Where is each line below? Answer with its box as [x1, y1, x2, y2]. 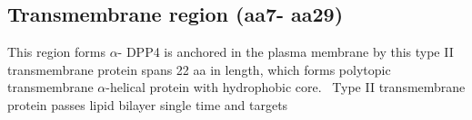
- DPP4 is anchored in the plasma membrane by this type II [117, 42, 454, 61]
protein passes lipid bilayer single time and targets [7, 95, 288, 114]
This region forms [7, 42, 105, 61]
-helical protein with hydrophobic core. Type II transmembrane [105, 78, 466, 97]
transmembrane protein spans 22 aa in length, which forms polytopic [7, 60, 391, 78]
